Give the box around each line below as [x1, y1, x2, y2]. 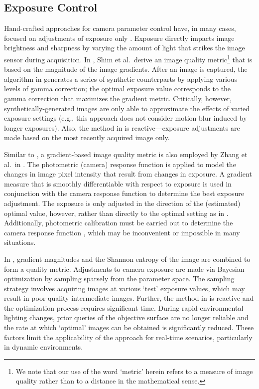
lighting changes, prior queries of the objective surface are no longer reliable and [4, 312, 249, 323]
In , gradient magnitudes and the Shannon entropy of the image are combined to [4, 253, 251, 264]
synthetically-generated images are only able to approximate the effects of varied [4, 103, 250, 113]
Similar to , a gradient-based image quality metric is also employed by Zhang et [4, 149, 248, 159]
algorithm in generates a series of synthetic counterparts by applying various [4, 73, 238, 84]
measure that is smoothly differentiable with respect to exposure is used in [4, 178, 232, 189]
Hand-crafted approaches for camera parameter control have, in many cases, [4, 23, 236, 33]
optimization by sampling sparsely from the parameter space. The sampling [4, 273, 235, 284]
